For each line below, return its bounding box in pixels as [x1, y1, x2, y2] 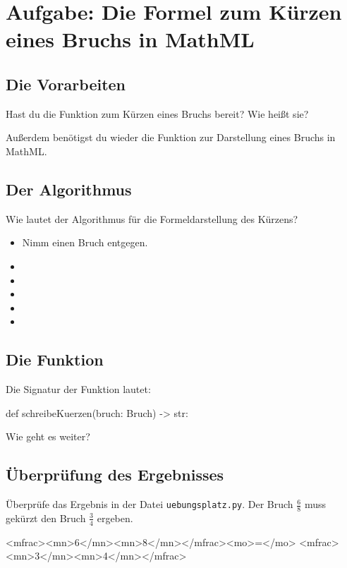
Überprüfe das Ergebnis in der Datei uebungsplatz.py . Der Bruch [6, 497, 293, 512]
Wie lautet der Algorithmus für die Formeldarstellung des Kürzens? [6, 211, 298, 226]
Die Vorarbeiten [6, 73, 126, 95]
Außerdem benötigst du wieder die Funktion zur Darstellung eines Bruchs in [6, 130, 336, 145]
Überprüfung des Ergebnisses [6, 464, 224, 485]
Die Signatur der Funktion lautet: [6, 382, 151, 397]
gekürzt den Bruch [6, 510, 86, 525]
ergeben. [97, 510, 133, 525]
